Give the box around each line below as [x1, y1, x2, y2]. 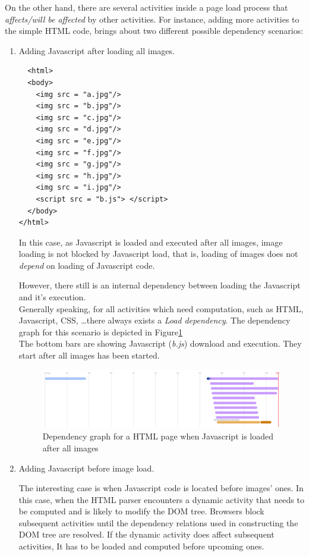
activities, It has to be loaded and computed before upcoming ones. [18, 540, 264, 552]
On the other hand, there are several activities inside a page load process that [5, 1, 288, 13]
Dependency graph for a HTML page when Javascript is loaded [42, 430, 273, 442]
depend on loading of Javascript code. [18, 259, 155, 271]
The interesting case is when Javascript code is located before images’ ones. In [18, 482, 304, 494]
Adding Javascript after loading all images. [18, 44, 175, 56]
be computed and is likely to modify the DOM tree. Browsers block [18, 505, 264, 517]
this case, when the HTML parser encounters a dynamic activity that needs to [18, 493, 304, 505]
